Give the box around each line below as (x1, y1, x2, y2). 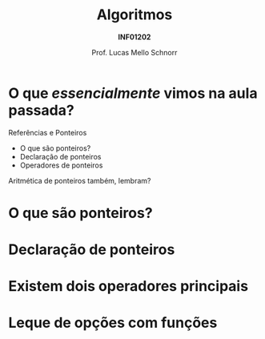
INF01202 (118, 32, 151, 42)
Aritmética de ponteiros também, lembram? (8, 176, 151, 185)
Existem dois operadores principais (8, 277, 249, 296)
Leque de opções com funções (8, 314, 218, 332)
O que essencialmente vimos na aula (8, 84, 258, 102)
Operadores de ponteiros (19, 160, 103, 170)
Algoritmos (96, 6, 173, 24)
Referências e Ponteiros (8, 127, 87, 137)
